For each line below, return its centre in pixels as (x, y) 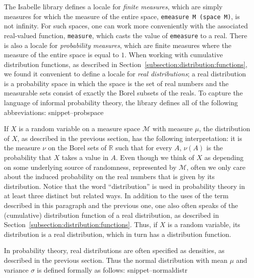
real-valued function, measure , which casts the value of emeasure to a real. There (126, 35)
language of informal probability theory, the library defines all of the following (121, 103)
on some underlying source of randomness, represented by (90, 167)
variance (16, 269)
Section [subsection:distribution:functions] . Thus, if (81, 224)
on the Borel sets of (77, 148)
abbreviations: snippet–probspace (54, 112)
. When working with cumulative (174, 55)
